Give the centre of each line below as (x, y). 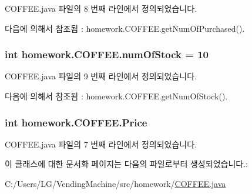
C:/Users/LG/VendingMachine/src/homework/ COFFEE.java (115, 183)
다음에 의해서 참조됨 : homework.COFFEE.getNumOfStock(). (116, 96)
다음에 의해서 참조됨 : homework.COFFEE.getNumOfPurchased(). (125, 28)
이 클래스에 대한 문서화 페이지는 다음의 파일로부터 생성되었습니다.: (126, 164)
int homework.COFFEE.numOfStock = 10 (107, 54)
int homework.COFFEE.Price (76, 122)
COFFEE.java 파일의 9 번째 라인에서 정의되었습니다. (101, 76)
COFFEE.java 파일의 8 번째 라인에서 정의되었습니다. (101, 8)
